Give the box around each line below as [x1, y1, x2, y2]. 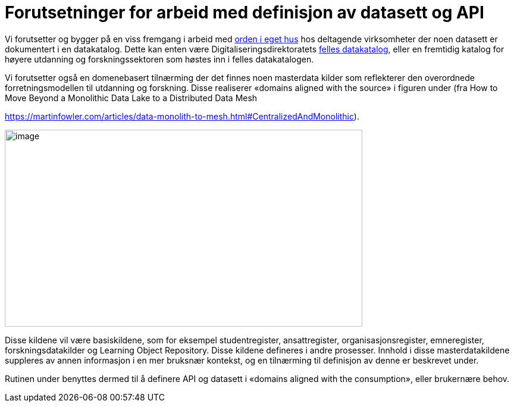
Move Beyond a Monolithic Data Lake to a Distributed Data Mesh [5, 92, 258, 103]
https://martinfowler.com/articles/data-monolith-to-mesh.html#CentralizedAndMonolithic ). [5, 111, 359, 121]
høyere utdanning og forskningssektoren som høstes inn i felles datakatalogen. [5, 54, 314, 64]
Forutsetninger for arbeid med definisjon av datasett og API [5, 2, 484, 23]
